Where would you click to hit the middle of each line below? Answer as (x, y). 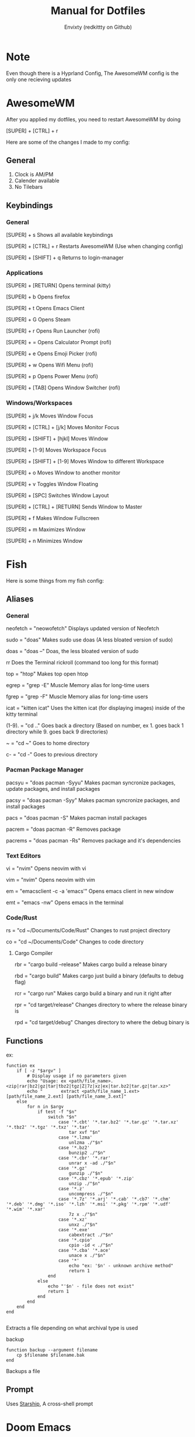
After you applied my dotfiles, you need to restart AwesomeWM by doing (93, 119)
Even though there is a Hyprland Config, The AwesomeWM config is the (93, 73)
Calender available (37, 181)
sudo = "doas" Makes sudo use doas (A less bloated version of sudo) (90, 640)
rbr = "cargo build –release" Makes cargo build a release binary (91, 964)
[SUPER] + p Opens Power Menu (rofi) (52, 376)
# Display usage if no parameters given (77, 1076)
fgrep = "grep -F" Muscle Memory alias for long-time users (77, 697)
